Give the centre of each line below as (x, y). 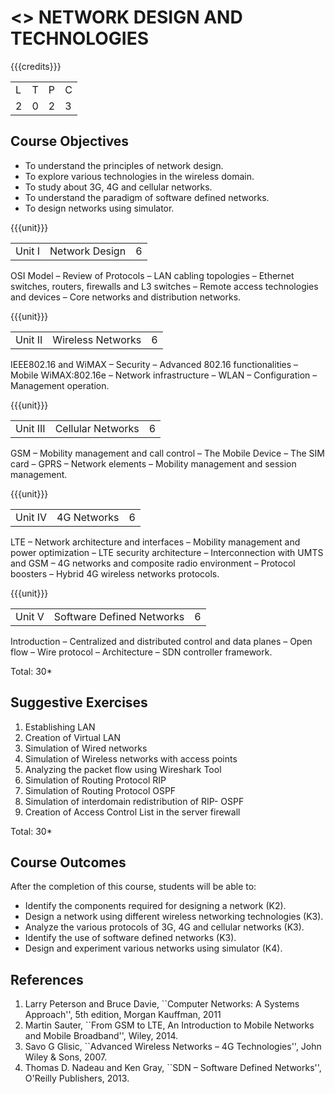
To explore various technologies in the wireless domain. (139, 176)
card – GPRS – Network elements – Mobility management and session (153, 463)
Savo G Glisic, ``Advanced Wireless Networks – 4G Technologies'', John (173, 1047)
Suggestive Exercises (79, 702)
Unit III (30, 428)
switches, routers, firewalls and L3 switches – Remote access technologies (164, 286)
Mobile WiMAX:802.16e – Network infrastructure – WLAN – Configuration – (164, 375)
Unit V (30, 616)
